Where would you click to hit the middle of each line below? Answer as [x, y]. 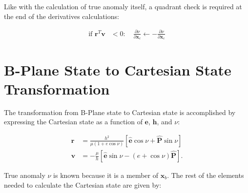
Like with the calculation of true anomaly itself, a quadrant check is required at [123, 6]
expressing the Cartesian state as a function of [73, 122]
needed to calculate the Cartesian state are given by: [83, 184]
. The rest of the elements [206, 175]
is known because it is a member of [106, 175]
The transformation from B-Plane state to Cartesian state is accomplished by [120, 112]
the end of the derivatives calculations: [62, 16]
